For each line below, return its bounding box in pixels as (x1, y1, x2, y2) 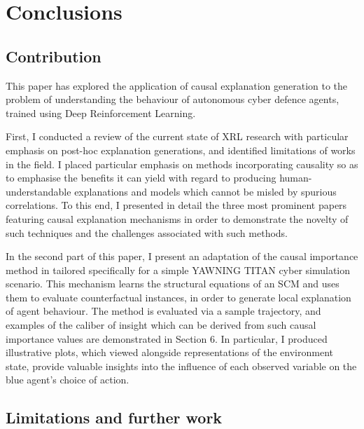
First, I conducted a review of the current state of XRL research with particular (6, 129, 349, 144)
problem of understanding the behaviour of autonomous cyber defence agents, (6, 92, 339, 107)
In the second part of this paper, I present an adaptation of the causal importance (6, 249, 358, 264)
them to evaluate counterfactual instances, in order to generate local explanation (6, 290, 351, 304)
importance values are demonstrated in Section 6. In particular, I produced (6, 331, 328, 346)
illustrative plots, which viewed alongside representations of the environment (6, 345, 333, 360)
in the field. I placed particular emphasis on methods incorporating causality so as (6, 156, 358, 171)
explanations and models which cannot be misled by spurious (74, 184, 337, 198)
